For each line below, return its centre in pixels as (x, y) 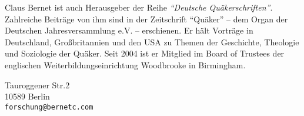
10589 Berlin (27, 96)
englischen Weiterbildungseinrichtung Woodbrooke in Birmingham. (125, 64)
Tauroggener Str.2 (37, 84)
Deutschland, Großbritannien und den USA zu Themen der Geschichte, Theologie (152, 42)
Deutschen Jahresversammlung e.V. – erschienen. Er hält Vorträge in (129, 30)
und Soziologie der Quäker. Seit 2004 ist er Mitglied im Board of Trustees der (145, 53)
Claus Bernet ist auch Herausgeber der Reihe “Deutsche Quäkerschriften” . (139, 7)
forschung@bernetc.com (49, 107)
